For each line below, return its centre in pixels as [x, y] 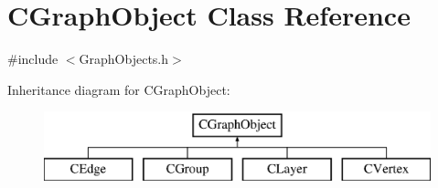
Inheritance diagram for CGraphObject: [119, 89]
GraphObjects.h [124, 59]
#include [33, 59]
